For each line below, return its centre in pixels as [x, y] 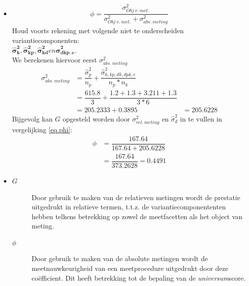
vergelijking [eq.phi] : [42, 130]
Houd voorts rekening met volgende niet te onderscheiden [98, 31]
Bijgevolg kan [32, 118]
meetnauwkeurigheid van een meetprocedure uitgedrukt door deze [130, 268]
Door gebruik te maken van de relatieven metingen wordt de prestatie [136, 197]
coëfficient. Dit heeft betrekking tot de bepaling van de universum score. [138, 277]
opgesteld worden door [96, 118]
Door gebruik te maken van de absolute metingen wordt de [120, 258]
